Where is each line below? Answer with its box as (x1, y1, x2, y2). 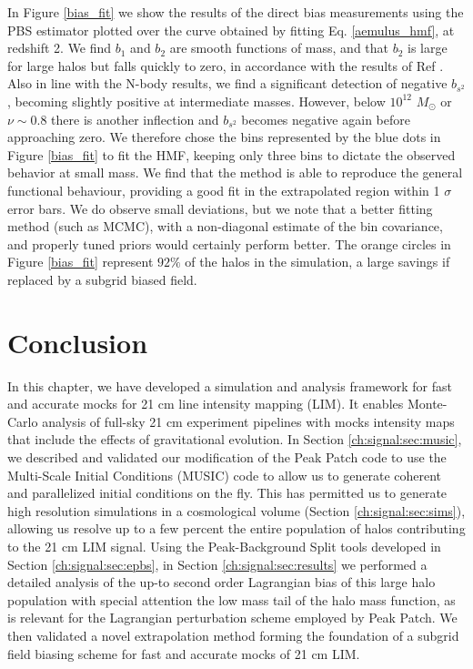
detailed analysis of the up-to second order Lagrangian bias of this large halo (7, 573, 436, 592)
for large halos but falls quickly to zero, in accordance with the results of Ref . (7, 56, 444, 75)
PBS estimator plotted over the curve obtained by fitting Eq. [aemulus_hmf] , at (7, 20, 455, 39)
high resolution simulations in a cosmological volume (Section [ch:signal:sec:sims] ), (7, 501, 466, 520)
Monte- (407, 394, 448, 413)
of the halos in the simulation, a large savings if (185, 252, 450, 271)
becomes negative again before (241, 109, 410, 128)
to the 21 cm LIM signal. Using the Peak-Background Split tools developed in (7, 536, 441, 555)
